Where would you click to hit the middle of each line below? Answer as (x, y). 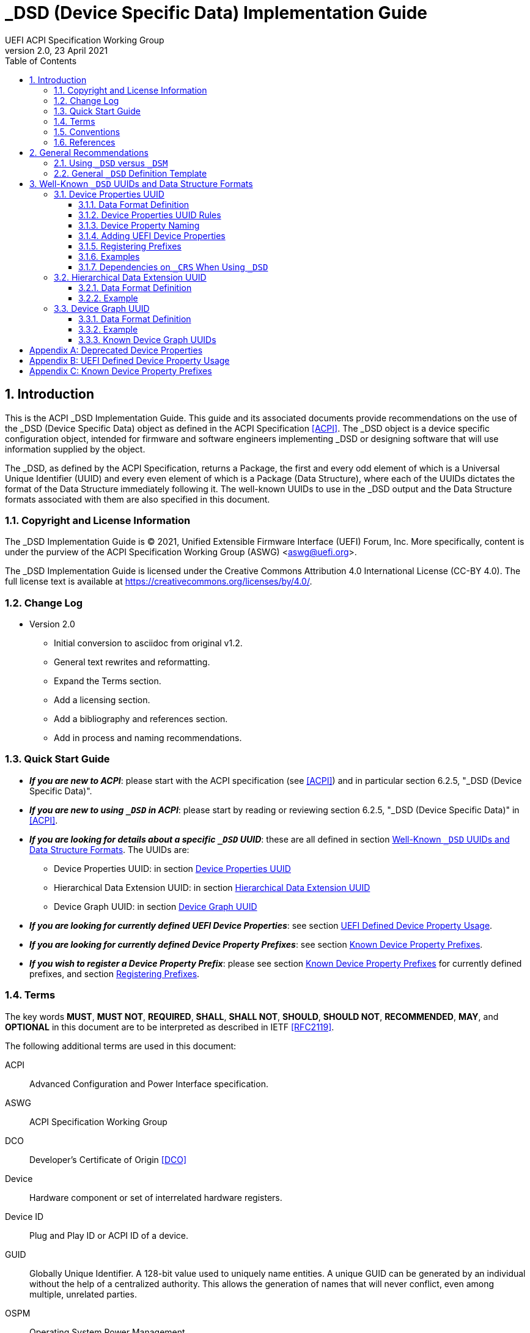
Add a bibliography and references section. (141, 719)
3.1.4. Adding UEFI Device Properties (152, 235)
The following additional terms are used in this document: (121, 1046)
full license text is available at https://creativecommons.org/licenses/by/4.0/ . (159, 582)
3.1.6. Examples (109, 256)
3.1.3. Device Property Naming (139, 225)
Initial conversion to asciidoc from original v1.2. (148, 643)
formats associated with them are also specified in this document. (138, 499)
